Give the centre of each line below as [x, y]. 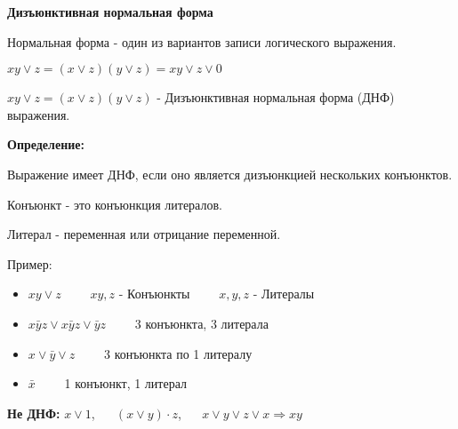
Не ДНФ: [34, 413]
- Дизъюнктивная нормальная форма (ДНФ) [276, 97]
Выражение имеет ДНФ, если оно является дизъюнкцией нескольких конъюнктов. [230, 174]
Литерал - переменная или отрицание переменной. [144, 234]
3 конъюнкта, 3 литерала [201, 323]
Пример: [30, 263]
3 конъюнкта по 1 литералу [178, 353]
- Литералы [284, 294]
